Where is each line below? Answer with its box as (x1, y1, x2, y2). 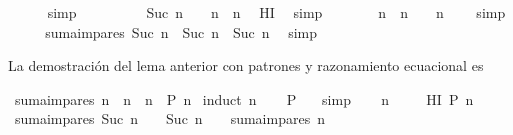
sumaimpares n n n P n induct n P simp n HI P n (14, 88, 474, 109)
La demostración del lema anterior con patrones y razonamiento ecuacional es (8, 55, 484, 76)
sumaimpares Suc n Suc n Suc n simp (45, 21, 318, 42)
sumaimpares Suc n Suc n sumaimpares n (14, 108, 325, 129)
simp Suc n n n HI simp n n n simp (47, 2, 506, 22)
